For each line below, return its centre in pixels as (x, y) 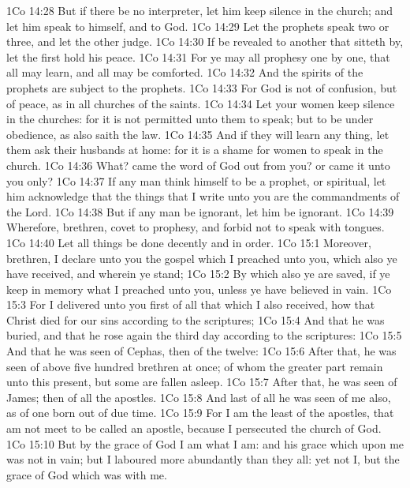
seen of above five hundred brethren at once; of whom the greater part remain (195, 366)
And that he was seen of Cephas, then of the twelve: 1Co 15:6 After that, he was (201, 351)
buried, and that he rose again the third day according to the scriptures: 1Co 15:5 (204, 335)
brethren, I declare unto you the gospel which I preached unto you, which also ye (202, 258)
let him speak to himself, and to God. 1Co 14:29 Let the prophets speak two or (198, 26)
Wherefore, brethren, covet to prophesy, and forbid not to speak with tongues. (196, 227)
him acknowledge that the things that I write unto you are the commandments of (203, 196)
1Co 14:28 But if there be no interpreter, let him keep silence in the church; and (200, 10)
